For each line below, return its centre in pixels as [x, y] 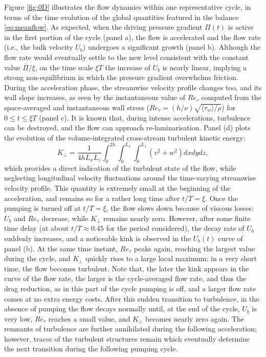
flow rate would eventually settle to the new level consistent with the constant [126, 57]
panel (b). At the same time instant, [61, 248]
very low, [18, 318]
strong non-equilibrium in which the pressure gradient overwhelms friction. [121, 77]
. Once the [221, 198]
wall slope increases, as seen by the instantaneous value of [95, 97]
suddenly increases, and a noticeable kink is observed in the [97, 238]
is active [241, 27]
